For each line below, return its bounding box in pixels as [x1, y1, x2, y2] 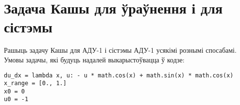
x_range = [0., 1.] [4, 80, 67, 87]
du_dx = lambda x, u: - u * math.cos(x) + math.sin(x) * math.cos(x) [4, 72, 234, 79]
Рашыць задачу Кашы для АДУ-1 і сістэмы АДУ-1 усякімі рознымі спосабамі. [4, 45, 237, 55]
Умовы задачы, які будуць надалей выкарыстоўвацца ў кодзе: [4, 54, 185, 64]
